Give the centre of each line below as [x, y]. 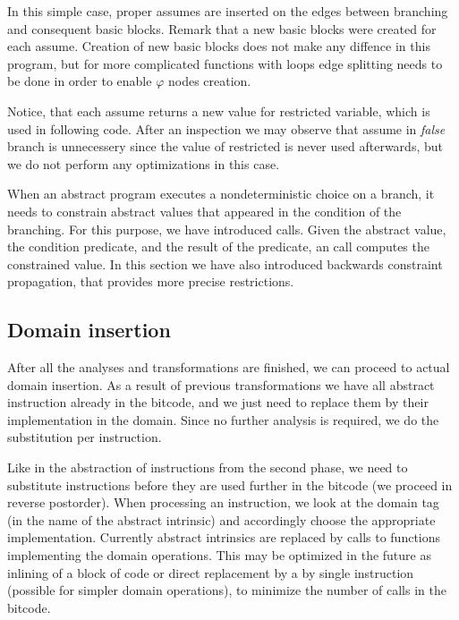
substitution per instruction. [85, 437]
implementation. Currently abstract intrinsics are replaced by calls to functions [224, 537]
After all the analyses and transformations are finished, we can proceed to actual [229, 367]
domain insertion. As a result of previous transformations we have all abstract [221, 384]
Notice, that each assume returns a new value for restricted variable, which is [219, 110]
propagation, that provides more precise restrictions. [151, 281]
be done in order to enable [80, 81]
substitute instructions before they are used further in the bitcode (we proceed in [230, 484]
